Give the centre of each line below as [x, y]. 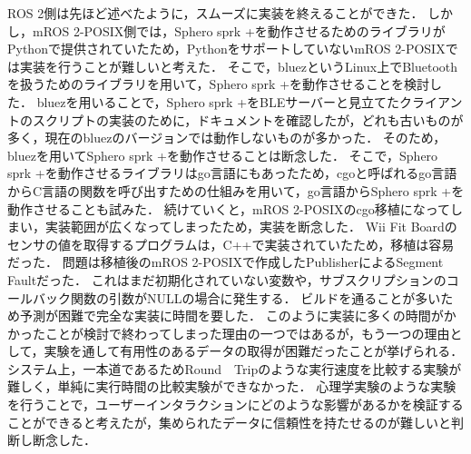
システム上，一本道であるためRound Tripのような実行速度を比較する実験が [235, 368]
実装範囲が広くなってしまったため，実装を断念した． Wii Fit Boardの [251, 227]
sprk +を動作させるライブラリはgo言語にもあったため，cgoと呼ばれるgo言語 [232, 173]
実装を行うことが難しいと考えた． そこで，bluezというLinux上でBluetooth [239, 66]
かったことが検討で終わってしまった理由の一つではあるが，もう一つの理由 [229, 333]
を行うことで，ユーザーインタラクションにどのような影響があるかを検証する [235, 405]
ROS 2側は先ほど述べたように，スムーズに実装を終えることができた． [216, 13]
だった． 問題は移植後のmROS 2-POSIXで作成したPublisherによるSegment [226, 262]
